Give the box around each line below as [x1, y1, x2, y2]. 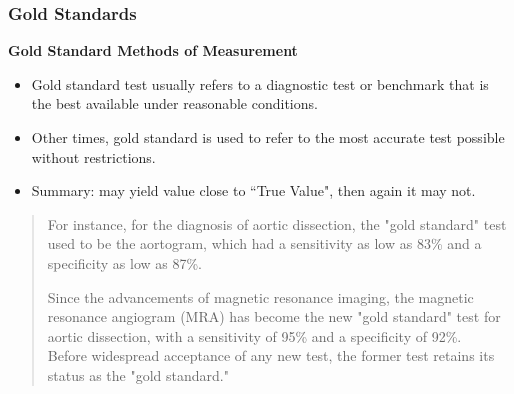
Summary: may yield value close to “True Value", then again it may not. [31, 180, 476, 201]
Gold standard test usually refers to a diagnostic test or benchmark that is [31, 73, 489, 94]
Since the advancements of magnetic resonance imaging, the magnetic [47, 286, 474, 307]
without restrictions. [31, 146, 156, 167]
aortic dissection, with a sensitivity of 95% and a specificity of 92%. [47, 325, 462, 346]
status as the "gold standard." [47, 364, 229, 385]
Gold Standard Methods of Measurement [8, 40, 298, 61]
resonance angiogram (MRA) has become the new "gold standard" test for [47, 306, 501, 327]
